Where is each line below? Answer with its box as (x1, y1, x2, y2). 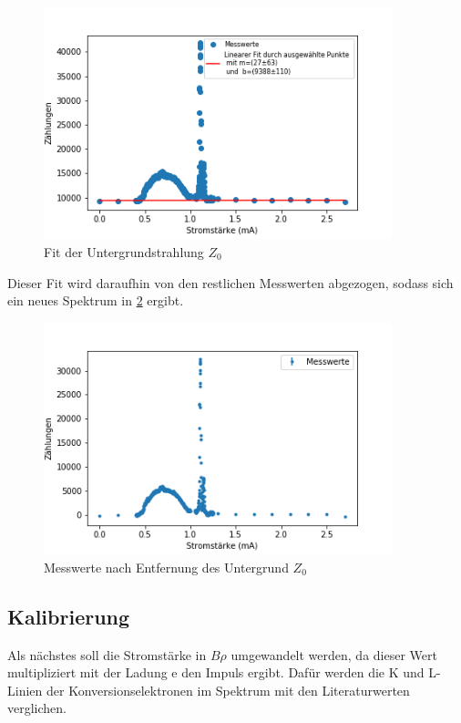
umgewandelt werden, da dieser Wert (230, 645, 437, 664)
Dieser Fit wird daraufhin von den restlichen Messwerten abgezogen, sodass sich (7, 273, 454, 292)
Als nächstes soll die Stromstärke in (7, 645, 207, 664)
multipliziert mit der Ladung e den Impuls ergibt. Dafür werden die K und (7, 663, 425, 682)
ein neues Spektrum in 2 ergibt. (7, 291, 184, 310)
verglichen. (7, 698, 67, 718)
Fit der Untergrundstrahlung (44, 242, 204, 261)
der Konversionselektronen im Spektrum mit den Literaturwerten (46, 680, 410, 699)
